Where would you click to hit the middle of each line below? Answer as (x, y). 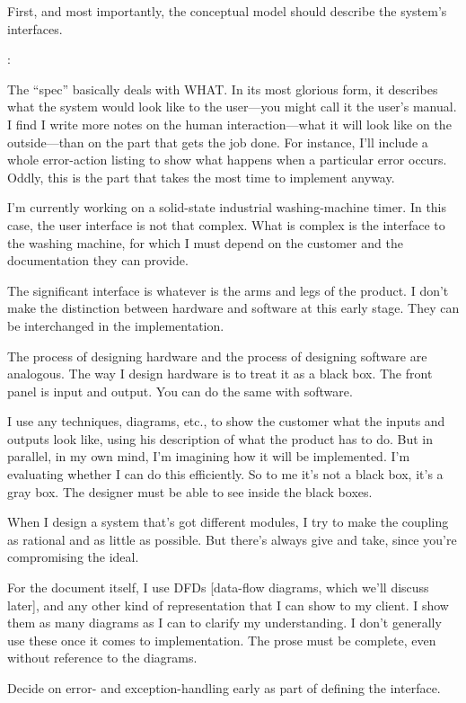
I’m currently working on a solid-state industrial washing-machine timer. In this (227, 207)
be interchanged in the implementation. (116, 325)
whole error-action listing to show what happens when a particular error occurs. (227, 160)
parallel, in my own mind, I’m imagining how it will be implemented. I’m (209, 456)
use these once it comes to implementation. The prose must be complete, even (222, 640)
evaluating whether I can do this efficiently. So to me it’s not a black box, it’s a (225, 474)
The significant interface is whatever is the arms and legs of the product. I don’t (228, 290)
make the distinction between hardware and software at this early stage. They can (233, 308)
